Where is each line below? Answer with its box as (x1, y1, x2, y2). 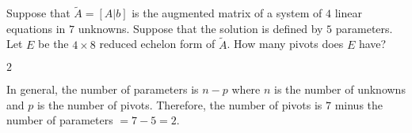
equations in (6, 20, 66, 36)
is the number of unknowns (274, 81, 406, 98)
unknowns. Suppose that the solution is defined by (78, 20, 323, 36)
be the (38, 35, 69, 52)
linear (334, 5, 362, 21)
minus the (334, 96, 383, 113)
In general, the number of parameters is (6, 81, 199, 98)
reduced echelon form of (99, 35, 216, 52)
